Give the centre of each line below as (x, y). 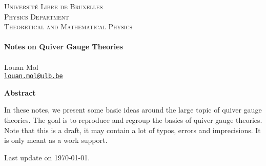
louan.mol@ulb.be (34, 76)
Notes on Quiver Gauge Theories (64, 47)
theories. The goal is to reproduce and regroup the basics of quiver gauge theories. (133, 120)
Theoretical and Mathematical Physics (68, 26)
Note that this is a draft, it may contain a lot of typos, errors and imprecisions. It (132, 130)
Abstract (20, 92)
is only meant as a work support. (56, 140)
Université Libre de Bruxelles (54, 6)
